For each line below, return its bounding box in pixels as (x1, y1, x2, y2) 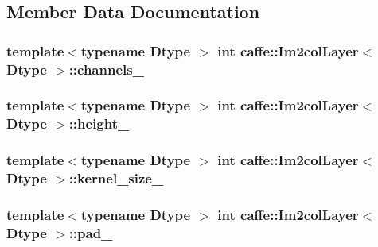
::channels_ (68, 59, 144, 79)
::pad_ (68, 222, 113, 242)
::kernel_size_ (68, 168, 164, 188)
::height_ (68, 114, 130, 133)
